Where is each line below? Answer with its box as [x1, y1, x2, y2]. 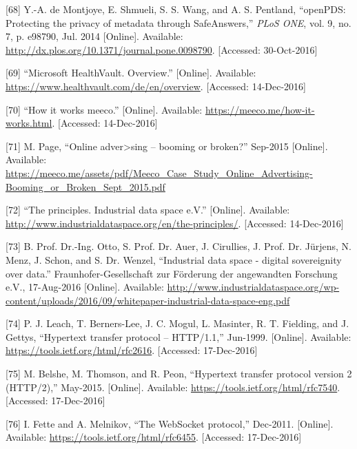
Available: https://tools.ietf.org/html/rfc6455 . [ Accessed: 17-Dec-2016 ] [6, 430, 302, 444]
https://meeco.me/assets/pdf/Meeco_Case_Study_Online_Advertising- [6, 165, 313, 180]
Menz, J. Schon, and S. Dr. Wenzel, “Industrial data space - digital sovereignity [6, 252, 342, 267]
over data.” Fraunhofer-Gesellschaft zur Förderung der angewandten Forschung [6, 266, 338, 280]
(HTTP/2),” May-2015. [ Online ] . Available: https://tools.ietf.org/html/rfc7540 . [6, 379, 340, 394]
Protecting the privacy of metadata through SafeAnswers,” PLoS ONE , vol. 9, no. [6, 15, 351, 30]
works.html [6, 116, 52, 130]
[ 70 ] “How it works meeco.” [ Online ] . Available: [6, 102, 203, 116]
